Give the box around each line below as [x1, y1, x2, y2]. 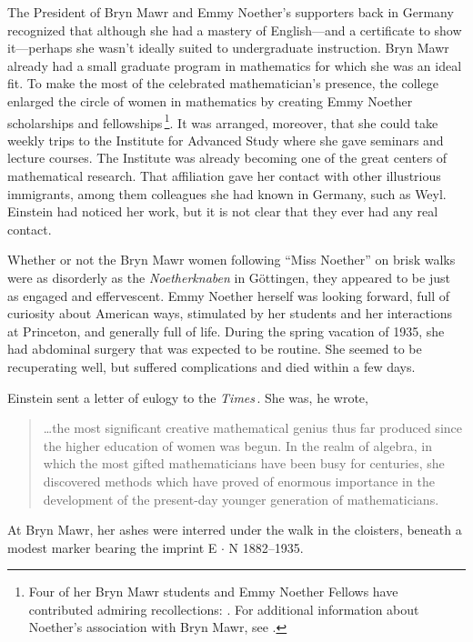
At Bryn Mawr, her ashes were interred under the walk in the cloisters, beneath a [7, 520, 462, 539]
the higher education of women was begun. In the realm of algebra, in [43, 436, 432, 455]
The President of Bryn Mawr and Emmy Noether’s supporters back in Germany [7, 3, 454, 21]
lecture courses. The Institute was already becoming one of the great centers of [7, 148, 448, 167]
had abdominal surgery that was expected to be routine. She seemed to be [7, 339, 422, 358]
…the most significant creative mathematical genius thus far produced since [43, 418, 462, 437]
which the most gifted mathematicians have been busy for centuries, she [43, 454, 445, 473]
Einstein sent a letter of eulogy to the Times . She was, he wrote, [7, 387, 368, 406]
